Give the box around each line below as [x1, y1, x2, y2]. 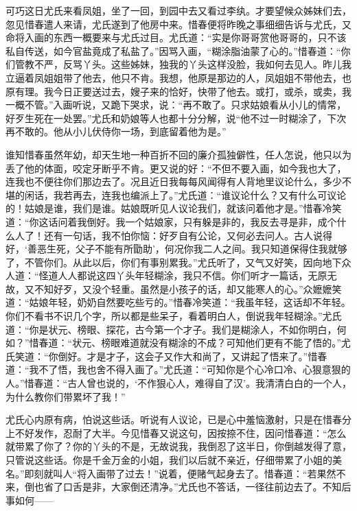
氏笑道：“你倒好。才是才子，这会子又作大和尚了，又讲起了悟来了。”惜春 [5, 348, 327, 363]
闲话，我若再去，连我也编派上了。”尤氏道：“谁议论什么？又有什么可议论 [24, 187, 347, 202]
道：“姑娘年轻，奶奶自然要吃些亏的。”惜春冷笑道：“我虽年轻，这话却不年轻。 [5, 295, 351, 309]
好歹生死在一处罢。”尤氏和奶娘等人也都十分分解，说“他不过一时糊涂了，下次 [5, 110, 347, 125]
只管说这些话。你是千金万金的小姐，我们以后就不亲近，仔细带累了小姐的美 [5, 453, 342, 466]
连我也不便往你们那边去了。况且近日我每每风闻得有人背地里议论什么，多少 [5, 174, 342, 189]
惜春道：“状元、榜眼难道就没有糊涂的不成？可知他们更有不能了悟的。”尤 [29, 335, 351, 350]
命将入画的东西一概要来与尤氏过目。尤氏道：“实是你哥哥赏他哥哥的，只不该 [5, 30, 347, 45]
